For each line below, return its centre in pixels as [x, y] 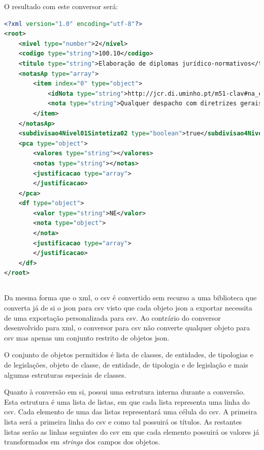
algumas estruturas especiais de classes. [65, 374]
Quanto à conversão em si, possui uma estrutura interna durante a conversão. [125, 392]
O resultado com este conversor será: [61, 6]
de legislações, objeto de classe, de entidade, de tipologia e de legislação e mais [126, 364]
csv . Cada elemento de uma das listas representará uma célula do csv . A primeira [130, 412]
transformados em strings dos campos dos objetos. [82, 442]
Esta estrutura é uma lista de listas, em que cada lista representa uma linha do [127, 401]
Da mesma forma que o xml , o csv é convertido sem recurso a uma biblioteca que [130, 298]
